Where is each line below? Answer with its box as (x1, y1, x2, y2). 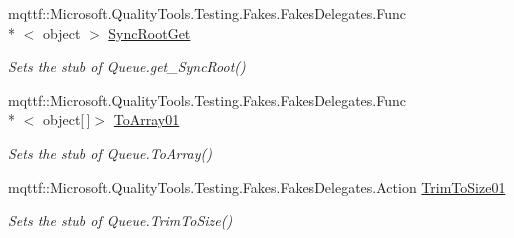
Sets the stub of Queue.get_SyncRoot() (8, 56, 246, 77)
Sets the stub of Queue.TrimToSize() (8, 210, 233, 231)
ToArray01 (113, 109, 180, 130)
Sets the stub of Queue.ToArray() (8, 142, 213, 163)
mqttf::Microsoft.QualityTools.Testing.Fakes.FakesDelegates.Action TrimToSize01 (8, 176, 506, 197)
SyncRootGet (108, 22, 191, 43)
